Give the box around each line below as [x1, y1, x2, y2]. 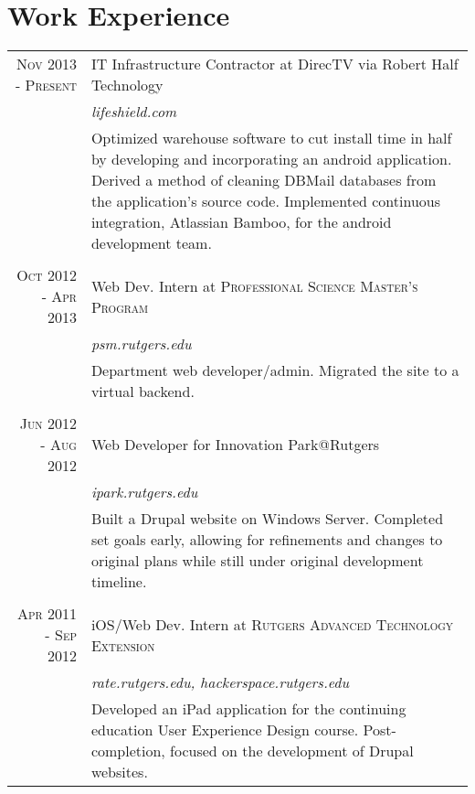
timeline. [90, 571, 147, 593]
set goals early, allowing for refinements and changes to [90, 529, 443, 551]
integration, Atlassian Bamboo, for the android [90, 211, 392, 233]
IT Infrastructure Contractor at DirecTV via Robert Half [90, 53, 459, 75]
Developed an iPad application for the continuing [90, 698, 406, 720]
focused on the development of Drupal [170, 740, 414, 762]
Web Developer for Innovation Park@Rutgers [90, 434, 380, 456]
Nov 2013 [16, 53, 77, 75]
